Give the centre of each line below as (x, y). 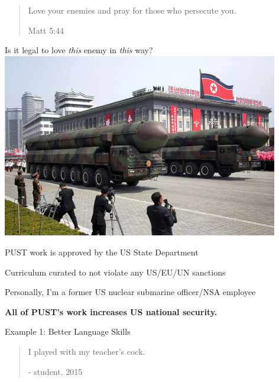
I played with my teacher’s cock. (87, 352)
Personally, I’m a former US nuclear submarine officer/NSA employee (130, 292)
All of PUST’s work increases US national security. (111, 311)
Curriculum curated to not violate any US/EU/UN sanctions (115, 272)
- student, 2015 (55, 371)
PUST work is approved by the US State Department (102, 252)
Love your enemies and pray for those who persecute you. (132, 10)
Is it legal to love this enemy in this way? (79, 50)
